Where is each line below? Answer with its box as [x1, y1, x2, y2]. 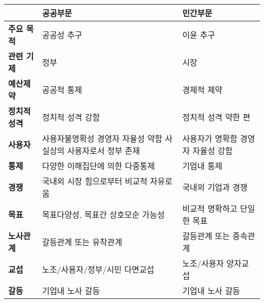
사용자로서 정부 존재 [67, 145, 140, 156]
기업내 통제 [182, 160, 223, 172]
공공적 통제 [42, 84, 82, 95]
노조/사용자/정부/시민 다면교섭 [42, 263, 154, 275]
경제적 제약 [182, 84, 223, 95]
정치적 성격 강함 [42, 111, 100, 123]
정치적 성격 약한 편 [182, 111, 250, 123]
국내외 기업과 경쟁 [182, 181, 248, 193]
